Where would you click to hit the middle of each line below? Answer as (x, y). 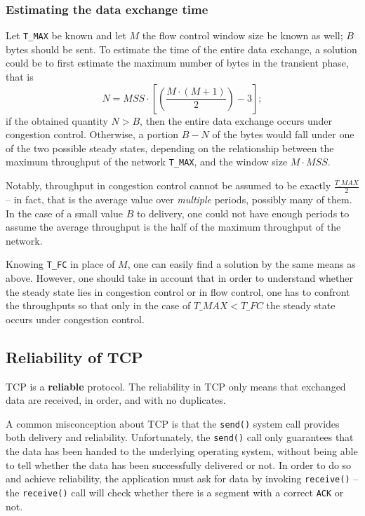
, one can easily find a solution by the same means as (241, 264)
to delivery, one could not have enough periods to (243, 213)
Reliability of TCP (74, 357)
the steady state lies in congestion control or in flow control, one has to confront (178, 291)
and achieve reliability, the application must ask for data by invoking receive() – (182, 478)
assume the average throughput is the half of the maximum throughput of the (173, 227)
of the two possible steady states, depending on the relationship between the (170, 148)
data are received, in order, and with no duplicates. (116, 400)
